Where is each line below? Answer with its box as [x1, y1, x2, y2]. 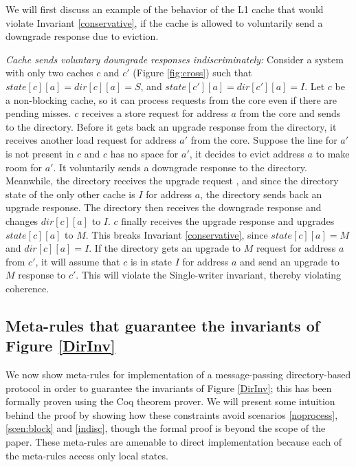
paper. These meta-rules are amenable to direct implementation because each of [5, 435, 342, 449]
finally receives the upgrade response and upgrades [121, 213, 335, 228]
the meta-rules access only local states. [5, 448, 168, 462]
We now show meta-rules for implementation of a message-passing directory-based [5, 367, 351, 382]
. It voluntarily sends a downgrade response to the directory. [53, 160, 307, 174]
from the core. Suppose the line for [190, 133, 337, 147]
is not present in [5, 146, 74, 160]
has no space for [110, 146, 179, 160]
